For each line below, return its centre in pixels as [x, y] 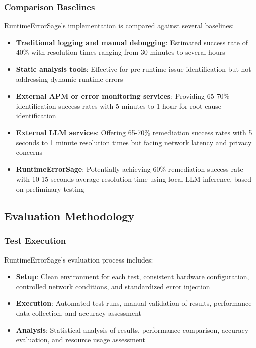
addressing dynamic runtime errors [69, 79]
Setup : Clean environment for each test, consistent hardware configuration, [133, 276]
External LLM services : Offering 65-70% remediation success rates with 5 [134, 132]
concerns [29, 152]
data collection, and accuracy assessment [78, 313]
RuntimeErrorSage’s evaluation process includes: [79, 259]
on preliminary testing [50, 188]
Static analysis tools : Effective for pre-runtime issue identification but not [134, 69]
